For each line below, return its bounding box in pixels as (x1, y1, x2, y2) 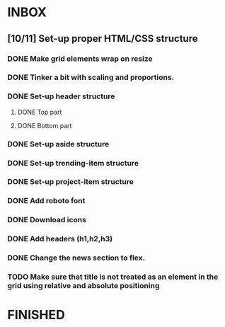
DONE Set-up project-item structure (7, 177, 134, 187)
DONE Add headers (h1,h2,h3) (7, 234, 113, 244)
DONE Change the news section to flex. (7, 253, 146, 263)
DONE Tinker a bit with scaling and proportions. (7, 72, 175, 82)
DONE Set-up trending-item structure (7, 158, 139, 168)
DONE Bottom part (17, 121, 72, 130)
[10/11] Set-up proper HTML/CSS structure (7, 33, 198, 45)
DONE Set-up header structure (7, 91, 115, 101)
